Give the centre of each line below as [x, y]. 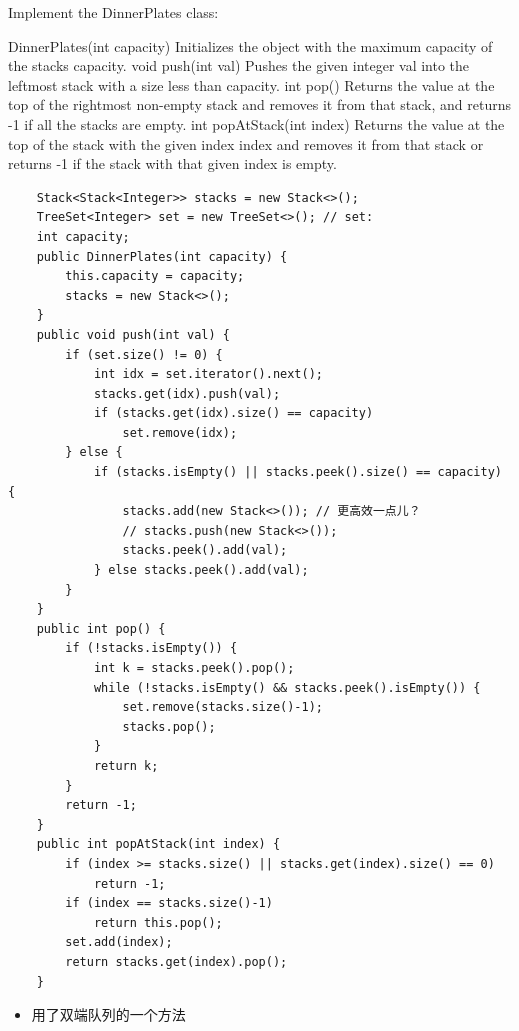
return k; [126, 765]
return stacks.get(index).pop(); [176, 961]
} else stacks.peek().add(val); [201, 570]
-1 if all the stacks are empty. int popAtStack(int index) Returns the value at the [256, 123]
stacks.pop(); [169, 726]
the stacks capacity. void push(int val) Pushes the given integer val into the [239, 65]
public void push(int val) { [133, 334]
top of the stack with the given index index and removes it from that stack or [246, 143]
